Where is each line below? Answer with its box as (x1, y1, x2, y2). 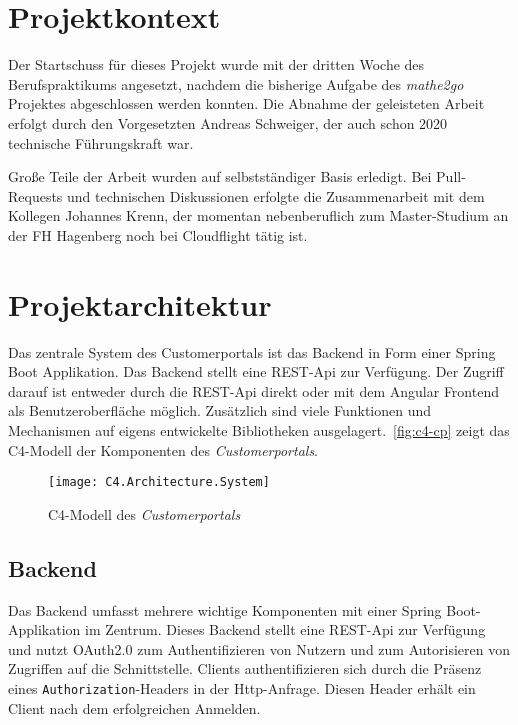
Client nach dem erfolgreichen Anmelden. (8, 697, 261, 718)
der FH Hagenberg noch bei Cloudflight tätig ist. (8, 224, 308, 245)
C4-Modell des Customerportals (48, 503, 241, 524)
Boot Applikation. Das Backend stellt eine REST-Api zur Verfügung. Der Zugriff (8, 361, 504, 382)
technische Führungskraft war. (8, 132, 194, 153)
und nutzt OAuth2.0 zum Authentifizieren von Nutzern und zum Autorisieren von (8, 638, 510, 659)
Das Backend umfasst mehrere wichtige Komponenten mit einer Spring (8, 599, 442, 620)
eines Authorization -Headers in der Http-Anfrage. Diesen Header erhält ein (8, 677, 476, 698)
